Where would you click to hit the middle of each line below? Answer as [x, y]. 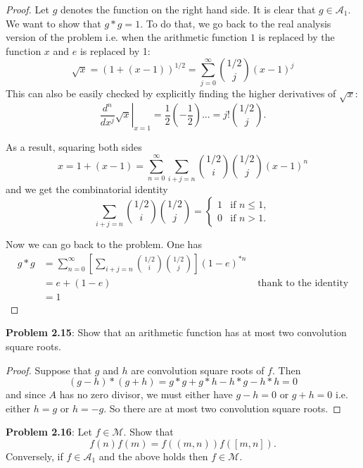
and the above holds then [153, 456]
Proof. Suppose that [49, 370]
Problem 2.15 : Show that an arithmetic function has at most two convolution [176, 332]
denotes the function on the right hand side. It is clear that [188, 9]
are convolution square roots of [198, 370]
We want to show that [53, 23]
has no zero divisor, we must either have [146, 394]
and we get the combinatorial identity [87, 189]
